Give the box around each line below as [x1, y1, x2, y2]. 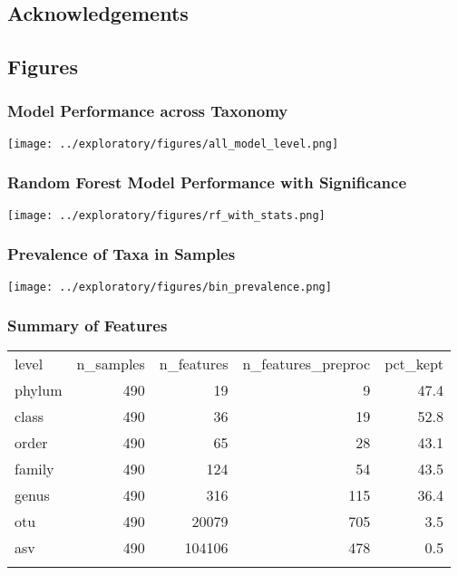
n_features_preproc [242, 353, 371, 375]
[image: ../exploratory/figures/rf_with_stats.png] [7, 208, 326, 222]
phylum [15, 379, 63, 401]
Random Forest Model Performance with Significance [7, 171, 407, 194]
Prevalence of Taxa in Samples [7, 243, 236, 265]
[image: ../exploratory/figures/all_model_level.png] [7, 137, 339, 150]
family [15, 458, 54, 480]
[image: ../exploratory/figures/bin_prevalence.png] [7, 280, 332, 293]
